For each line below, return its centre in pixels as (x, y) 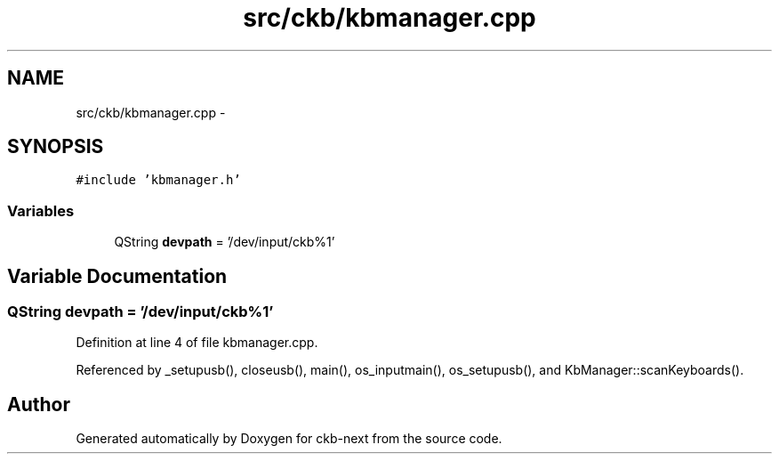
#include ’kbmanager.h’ (158, 180)
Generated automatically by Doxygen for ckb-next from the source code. (289, 439)
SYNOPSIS (56, 147)
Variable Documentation (117, 276)
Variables (41, 210)
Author (39, 404)
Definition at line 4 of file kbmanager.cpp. (197, 343)
